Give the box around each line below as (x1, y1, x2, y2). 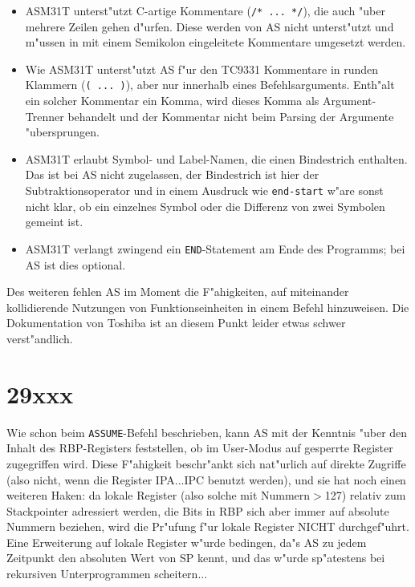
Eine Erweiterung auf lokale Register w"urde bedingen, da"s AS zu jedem (6, 533, 367, 550)
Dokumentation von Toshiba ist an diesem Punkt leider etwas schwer (6, 314, 346, 331)
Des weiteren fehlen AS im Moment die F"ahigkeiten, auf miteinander (6, 283, 349, 300)
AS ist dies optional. (25, 256, 126, 273)
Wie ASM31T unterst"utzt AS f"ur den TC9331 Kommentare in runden (25, 60, 379, 77)
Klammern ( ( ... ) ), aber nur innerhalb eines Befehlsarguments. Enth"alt (25, 76, 395, 93)
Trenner (25, 107, 64, 124)
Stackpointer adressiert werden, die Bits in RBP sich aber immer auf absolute (6, 502, 389, 519)
